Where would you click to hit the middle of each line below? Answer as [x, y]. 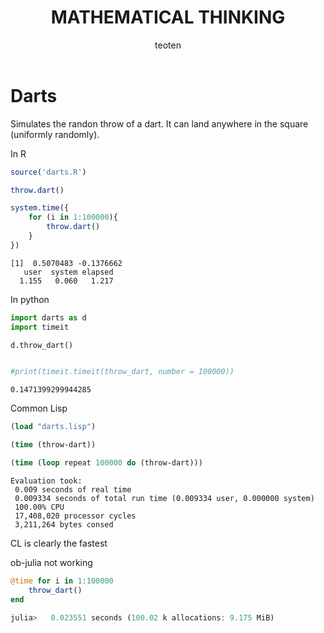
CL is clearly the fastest [59, 543]
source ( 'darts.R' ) [48, 172]
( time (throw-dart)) [53, 445]
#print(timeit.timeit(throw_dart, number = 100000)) [122, 372]
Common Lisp [39, 408]
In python [30, 299]
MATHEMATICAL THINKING [168, 17]
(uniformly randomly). [55, 134]
